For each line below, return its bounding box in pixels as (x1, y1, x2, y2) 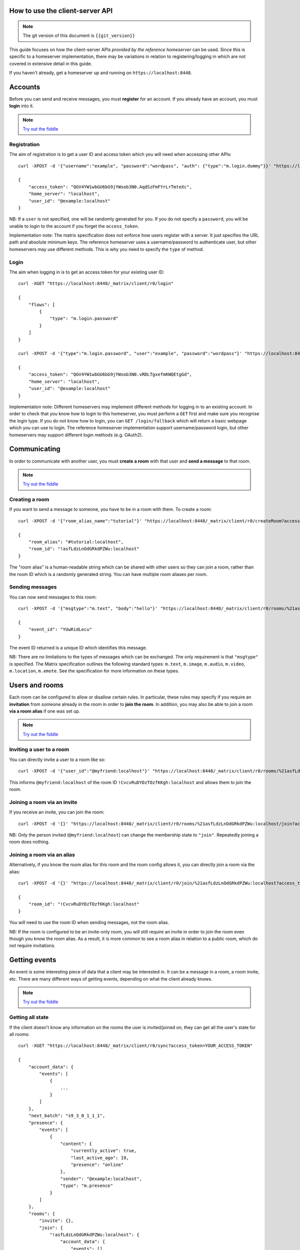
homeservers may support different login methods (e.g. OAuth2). (9, 431, 143, 437)
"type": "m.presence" (60, 1183, 113, 1188)
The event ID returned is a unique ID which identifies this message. (9, 645, 147, 651)
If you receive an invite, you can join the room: (9, 809, 104, 815)
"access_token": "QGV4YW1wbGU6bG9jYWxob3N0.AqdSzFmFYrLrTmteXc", (28, 184, 192, 189)
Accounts (9, 82, 40, 91)
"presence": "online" (70, 1162, 124, 1167)
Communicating (9, 445, 61, 453)
